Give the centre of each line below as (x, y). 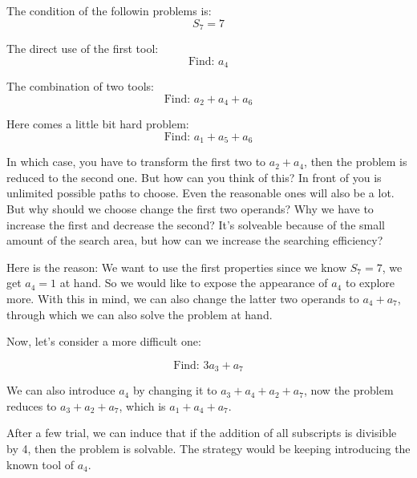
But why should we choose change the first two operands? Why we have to (190, 208)
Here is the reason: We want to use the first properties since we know (177, 267)
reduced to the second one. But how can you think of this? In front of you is (194, 177)
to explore (370, 283)
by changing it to (175, 390)
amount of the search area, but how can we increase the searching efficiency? (195, 240)
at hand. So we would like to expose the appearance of (194, 283)
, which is (142, 405)
